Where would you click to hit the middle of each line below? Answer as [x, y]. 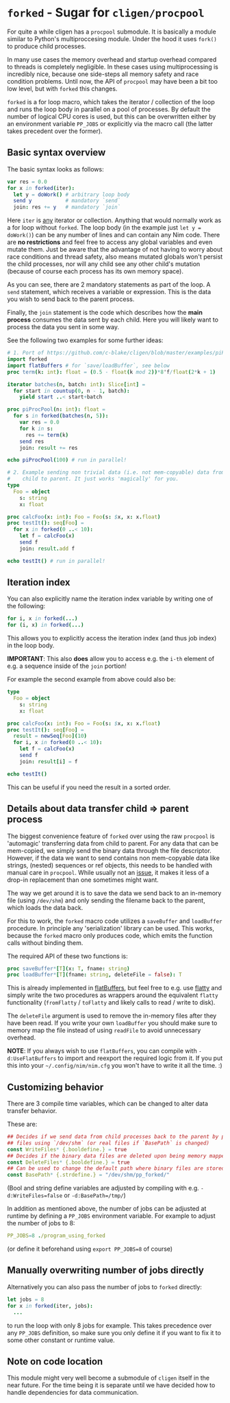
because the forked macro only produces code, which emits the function [110, 935]
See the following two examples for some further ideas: [85, 340]
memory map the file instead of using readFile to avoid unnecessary [104, 1031]
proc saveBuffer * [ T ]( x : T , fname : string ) [68, 968]
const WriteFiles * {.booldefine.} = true [67, 1149]
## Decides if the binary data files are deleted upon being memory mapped [117, 1156]
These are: [22, 1124]
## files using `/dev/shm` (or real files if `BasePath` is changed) [108, 1143]
